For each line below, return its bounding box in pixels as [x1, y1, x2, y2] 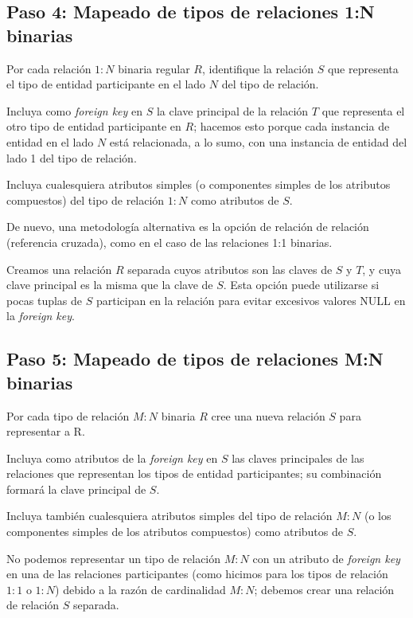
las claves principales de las [232, 449, 364, 466]
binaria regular [118, 60, 190, 76]
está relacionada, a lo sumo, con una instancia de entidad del [109, 133, 407, 150]
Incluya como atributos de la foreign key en [6, 449, 218, 466]
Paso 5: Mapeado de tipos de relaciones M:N [6, 346, 384, 371]
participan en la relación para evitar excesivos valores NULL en [95, 291, 406, 308]
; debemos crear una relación [254, 581, 395, 597]
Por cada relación [6, 60, 92, 76]
